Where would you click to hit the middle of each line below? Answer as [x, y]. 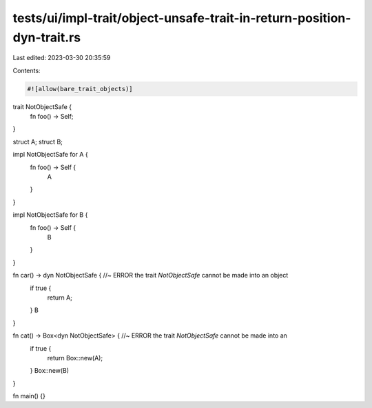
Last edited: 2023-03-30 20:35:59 [62, 58]
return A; [60, 298]
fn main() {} [29, 396]
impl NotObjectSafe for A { [51, 155]
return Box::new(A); [75, 358]
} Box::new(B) [49, 371]
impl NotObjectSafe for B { [50, 215]
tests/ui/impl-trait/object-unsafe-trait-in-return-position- [182, 18]
